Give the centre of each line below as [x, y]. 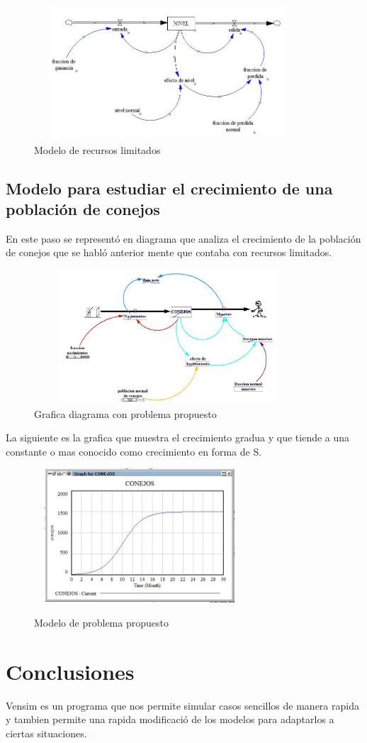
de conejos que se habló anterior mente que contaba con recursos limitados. [169, 252]
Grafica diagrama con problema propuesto [125, 413]
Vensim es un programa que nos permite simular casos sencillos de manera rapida [182, 705]
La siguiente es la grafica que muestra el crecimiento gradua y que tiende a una [178, 437]
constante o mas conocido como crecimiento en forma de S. [134, 451]
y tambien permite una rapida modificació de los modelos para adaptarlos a [170, 719]
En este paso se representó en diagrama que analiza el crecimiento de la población [183, 238]
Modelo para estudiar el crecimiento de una [169, 188]
